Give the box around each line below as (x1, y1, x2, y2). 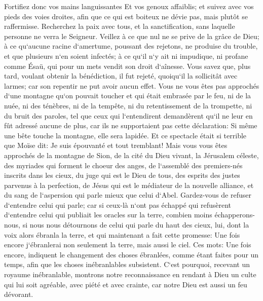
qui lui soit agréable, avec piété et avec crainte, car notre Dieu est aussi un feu (4, 279, 247, 289)
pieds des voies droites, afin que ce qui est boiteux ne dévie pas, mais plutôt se (4, 11, 248, 21)
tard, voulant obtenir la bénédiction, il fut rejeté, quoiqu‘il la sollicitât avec (4, 70, 238, 81)
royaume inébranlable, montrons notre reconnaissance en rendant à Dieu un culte (4, 269, 256, 280)
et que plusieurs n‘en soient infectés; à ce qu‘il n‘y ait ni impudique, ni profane (4, 50, 248, 61)
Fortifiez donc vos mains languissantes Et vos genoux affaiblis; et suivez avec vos (4, 1, 254, 11)
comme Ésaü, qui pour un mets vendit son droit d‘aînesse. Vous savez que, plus (4, 60, 251, 71)
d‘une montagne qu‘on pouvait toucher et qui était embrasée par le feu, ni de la (4, 90, 251, 101)
